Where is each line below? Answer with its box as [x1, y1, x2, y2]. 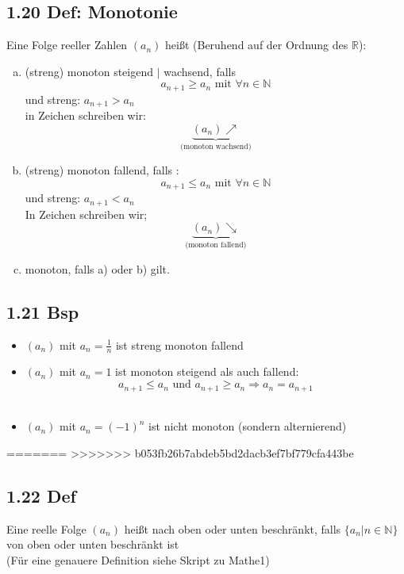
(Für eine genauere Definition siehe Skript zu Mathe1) [6, 551, 270, 568]
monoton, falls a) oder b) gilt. [25, 260, 170, 277]
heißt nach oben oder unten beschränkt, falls [124, 520, 341, 537]
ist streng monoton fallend [115, 336, 244, 353]
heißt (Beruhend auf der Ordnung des [165, 36, 348, 53]
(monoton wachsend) [180, 142, 252, 151]
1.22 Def [6, 483, 76, 507]
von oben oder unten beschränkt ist [6, 536, 179, 553]
